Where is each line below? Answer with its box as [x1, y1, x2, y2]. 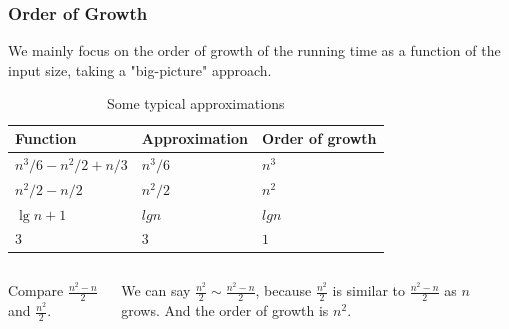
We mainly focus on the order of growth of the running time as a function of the [8, 40, 501, 61]
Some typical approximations [107, 93, 285, 114]
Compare [8, 280, 64, 301]
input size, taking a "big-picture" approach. [8, 59, 272, 80]
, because [255, 280, 312, 301]
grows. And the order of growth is [121, 300, 329, 321]
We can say [121, 280, 191, 301]
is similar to [332, 280, 406, 301]
